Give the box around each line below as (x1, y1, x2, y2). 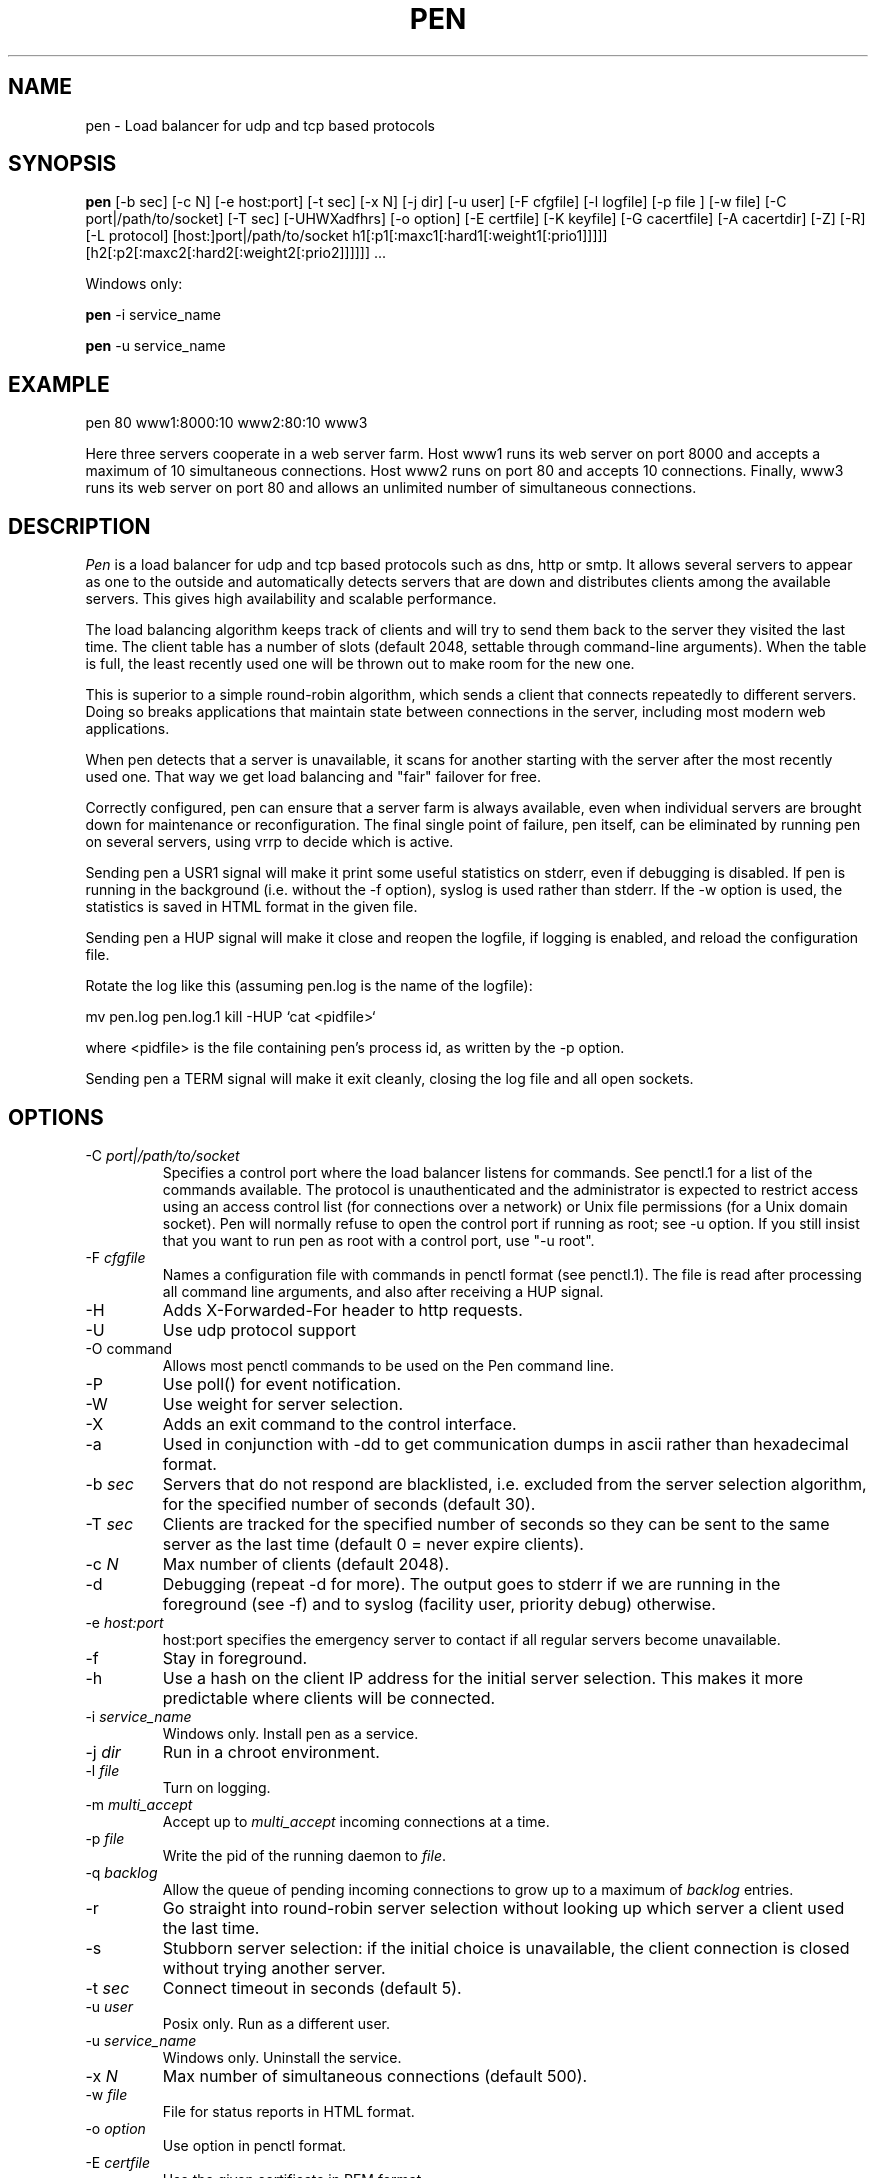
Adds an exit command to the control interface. (162, 1413, 517, 1434)
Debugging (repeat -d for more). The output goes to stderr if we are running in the (162, 1573, 781, 1594)
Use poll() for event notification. (162, 1373, 402, 1394)
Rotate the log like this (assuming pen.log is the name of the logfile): (85, 977, 533, 995)
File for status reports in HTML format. (162, 2102, 415, 2120)
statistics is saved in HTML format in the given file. (85, 898, 418, 916)
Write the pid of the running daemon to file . (162, 1846, 446, 1864)
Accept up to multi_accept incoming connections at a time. (162, 1812, 550, 1830)
